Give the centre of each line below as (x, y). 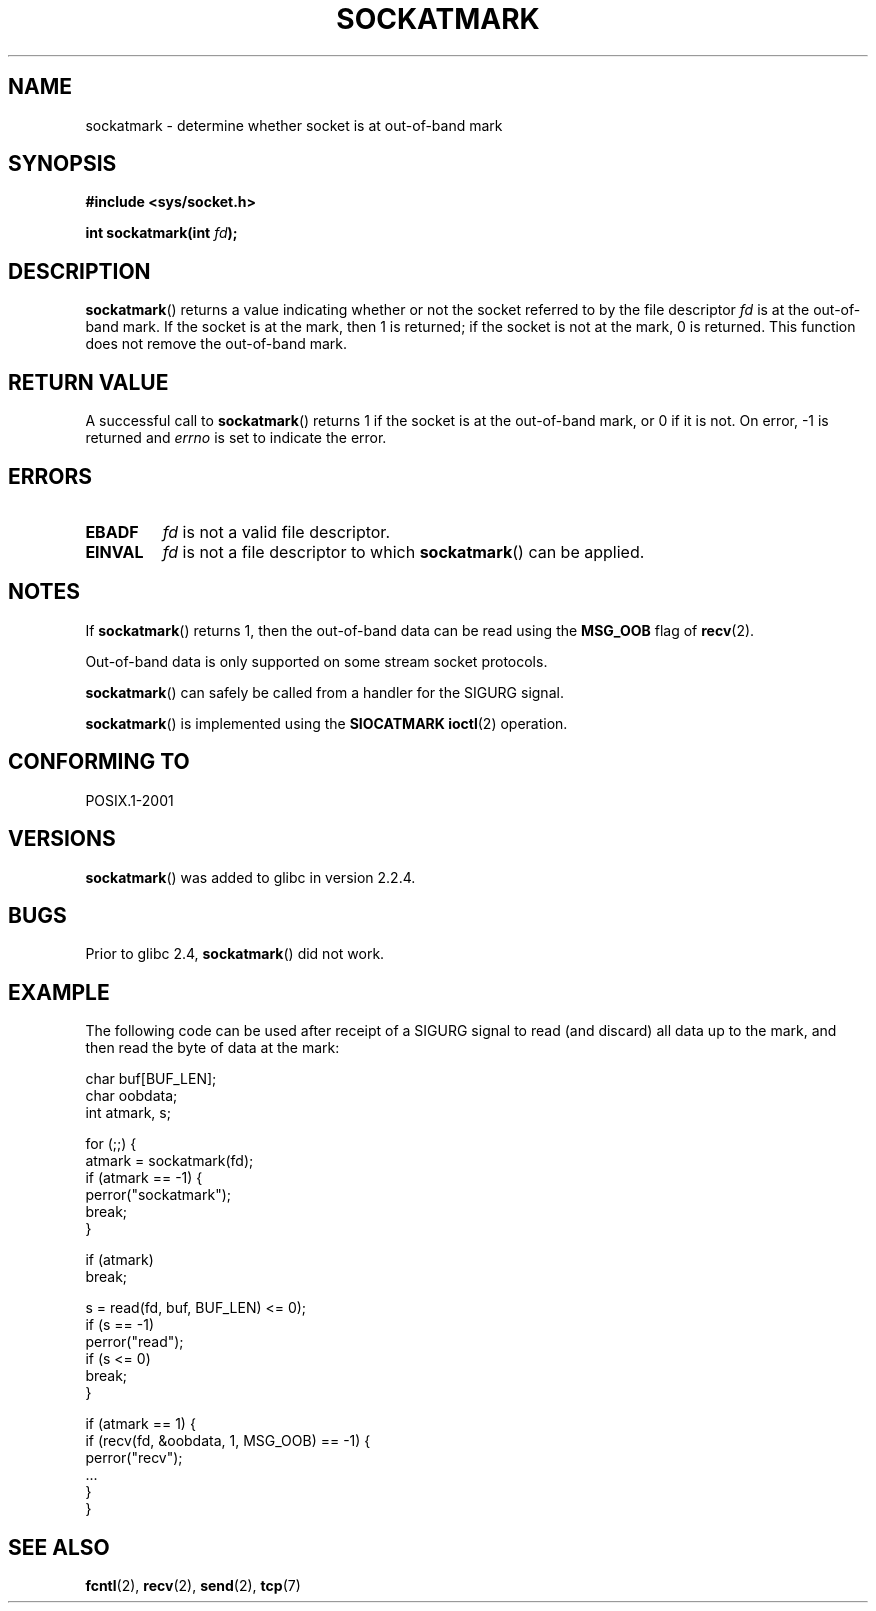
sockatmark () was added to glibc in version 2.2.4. (250, 877)
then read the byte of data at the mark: (212, 1048)
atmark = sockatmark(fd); (169, 1161)
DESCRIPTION (79, 271)
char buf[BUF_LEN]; (151, 1079)
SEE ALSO (59, 1547)
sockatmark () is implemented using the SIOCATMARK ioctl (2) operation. (326, 723)
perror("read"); (134, 1342)
